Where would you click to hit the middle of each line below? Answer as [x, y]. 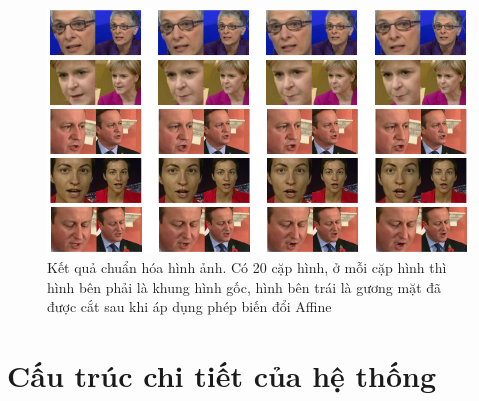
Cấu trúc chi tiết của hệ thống [222, 375]
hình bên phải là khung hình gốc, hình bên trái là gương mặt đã [244, 286]
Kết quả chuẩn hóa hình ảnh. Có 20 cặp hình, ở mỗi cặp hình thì [247, 267]
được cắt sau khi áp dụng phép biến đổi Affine [189, 306]
